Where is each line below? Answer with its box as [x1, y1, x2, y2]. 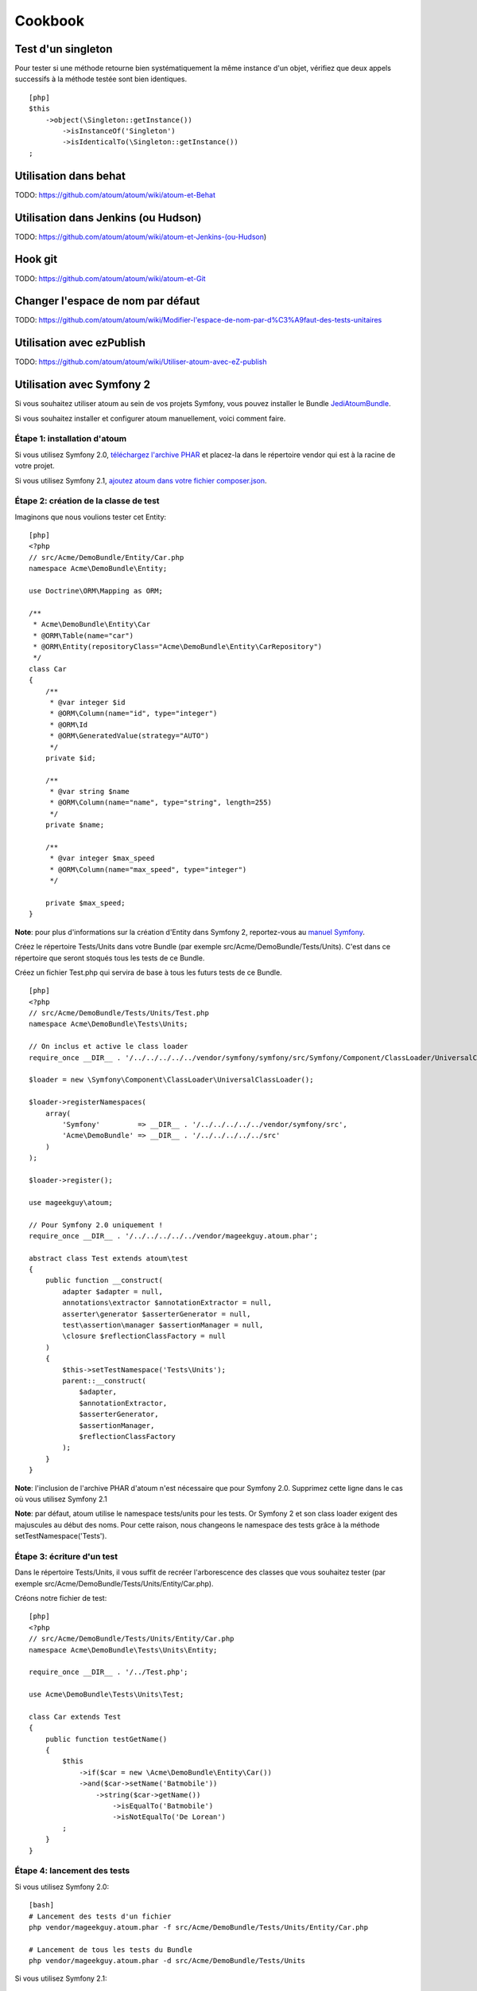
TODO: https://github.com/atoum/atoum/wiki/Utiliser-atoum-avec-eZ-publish [14, 357, 267, 366]
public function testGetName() [45, 1735, 168, 1743]
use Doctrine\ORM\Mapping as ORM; [29, 586, 163, 596]
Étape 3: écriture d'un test [14, 1551, 118, 1562]
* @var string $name [49, 787, 130, 796]
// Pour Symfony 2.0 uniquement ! [29, 1220, 163, 1230]
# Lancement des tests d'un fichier [29, 1911, 172, 1921]
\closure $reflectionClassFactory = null [62, 1332, 227, 1341]
